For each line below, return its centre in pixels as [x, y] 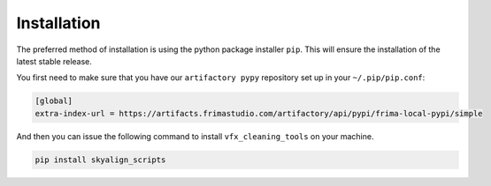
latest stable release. [54, 61]
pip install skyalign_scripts [100, 160]
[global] [54, 101]
